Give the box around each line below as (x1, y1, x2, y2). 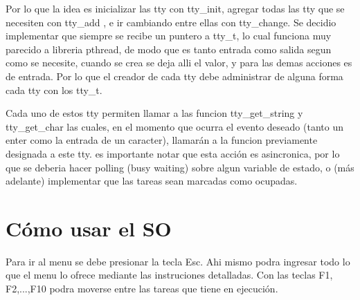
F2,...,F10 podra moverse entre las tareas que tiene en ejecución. (6, 281, 278, 296)
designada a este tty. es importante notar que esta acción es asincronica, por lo (6, 146, 340, 160)
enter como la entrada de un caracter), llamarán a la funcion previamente (6, 133, 318, 147)
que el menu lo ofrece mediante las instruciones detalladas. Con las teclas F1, (6, 268, 333, 282)
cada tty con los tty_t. (6, 82, 102, 97)
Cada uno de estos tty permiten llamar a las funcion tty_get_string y (6, 106, 303, 120)
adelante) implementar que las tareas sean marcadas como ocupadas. (6, 174, 298, 188)
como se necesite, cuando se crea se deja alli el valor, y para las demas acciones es (6, 55, 352, 70)
